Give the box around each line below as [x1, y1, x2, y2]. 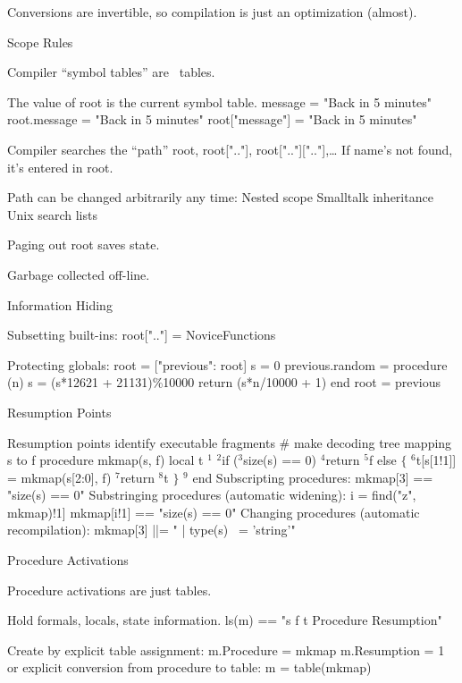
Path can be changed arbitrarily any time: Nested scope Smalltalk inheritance [7, 188, 433, 207]
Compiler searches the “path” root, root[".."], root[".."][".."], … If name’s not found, [7, 139, 453, 158]
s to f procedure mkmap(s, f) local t [7, 451, 204, 469]
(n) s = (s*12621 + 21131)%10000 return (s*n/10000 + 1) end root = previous [7, 373, 441, 392]
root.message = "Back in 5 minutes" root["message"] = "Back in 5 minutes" [7, 110, 417, 129]
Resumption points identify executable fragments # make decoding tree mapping [7, 433, 452, 451]
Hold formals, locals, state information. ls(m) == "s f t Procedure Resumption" [7, 611, 442, 629]
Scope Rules [7, 32, 73, 51]
